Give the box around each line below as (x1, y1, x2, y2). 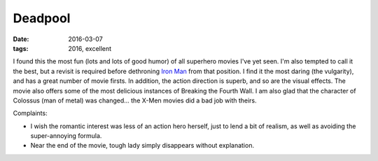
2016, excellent (68, 44, 112, 52)
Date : (13, 35, 29, 43)
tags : (13, 44, 29, 52)
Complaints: (13, 109, 48, 118)
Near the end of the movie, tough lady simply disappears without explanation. (30, 141, 255, 150)
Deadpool (13, 10, 71, 26)
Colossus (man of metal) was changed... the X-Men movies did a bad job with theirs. (13, 96, 257, 105)
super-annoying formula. (30, 132, 102, 140)
